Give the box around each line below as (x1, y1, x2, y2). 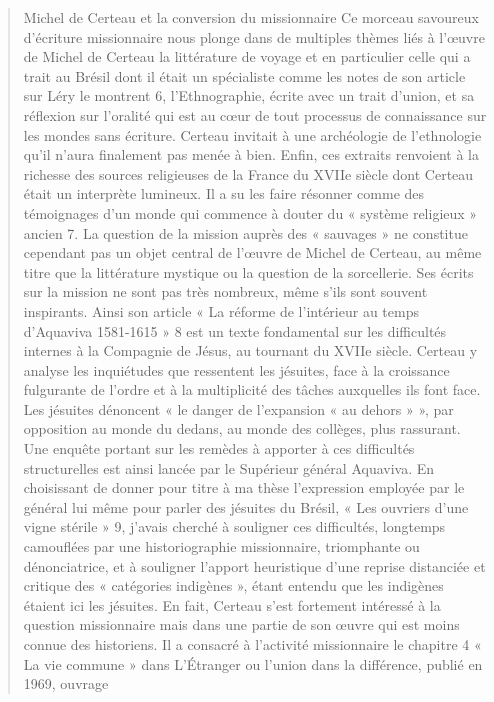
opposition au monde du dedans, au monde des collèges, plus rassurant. (23, 418, 461, 439)
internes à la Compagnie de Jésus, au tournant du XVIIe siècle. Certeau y (23, 340, 478, 361)
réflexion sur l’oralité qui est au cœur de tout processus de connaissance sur (23, 104, 487, 125)
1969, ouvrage (23, 673, 109, 694)
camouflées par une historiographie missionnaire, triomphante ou (23, 536, 420, 557)
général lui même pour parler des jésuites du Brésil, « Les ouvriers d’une (23, 496, 469, 517)
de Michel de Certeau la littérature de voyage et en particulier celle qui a (23, 46, 471, 67)
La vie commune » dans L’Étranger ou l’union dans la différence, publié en (23, 653, 483, 674)
